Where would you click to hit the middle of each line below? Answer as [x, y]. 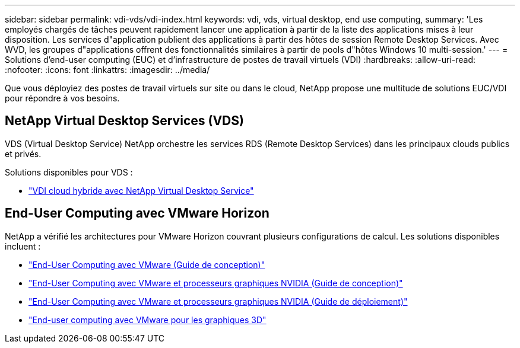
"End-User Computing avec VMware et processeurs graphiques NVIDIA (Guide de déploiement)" [218, 301]
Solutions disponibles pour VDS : [69, 172]
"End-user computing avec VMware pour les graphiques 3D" [148, 320]
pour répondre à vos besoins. [62, 98]
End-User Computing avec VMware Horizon [137, 213]
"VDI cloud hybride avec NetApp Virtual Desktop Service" [141, 190]
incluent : [23, 246]
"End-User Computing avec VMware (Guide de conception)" [147, 264]
